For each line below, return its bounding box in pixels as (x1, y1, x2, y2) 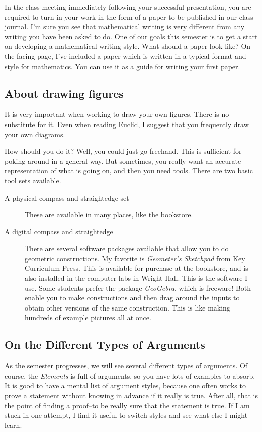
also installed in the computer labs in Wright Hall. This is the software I (25, 273, 248, 283)
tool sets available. (5, 175, 61, 186)
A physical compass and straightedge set (5, 192, 129, 203)
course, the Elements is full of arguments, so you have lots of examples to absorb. (5, 370, 255, 381)
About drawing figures (5, 85, 124, 101)
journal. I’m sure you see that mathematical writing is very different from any (5, 21, 245, 32)
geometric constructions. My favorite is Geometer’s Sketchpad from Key (25, 253, 245, 263)
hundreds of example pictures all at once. (25, 312, 151, 323)
